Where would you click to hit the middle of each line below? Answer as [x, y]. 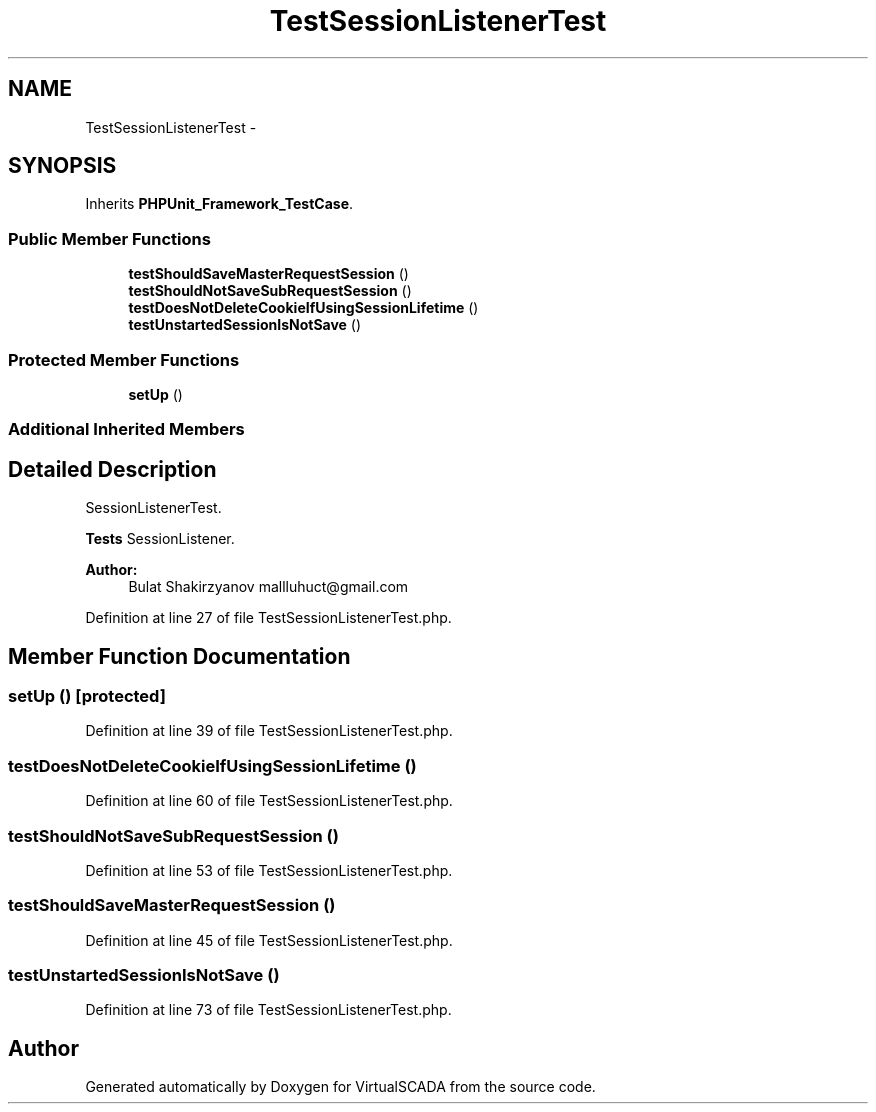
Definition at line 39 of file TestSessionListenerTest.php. [269, 731]
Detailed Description [112, 469]
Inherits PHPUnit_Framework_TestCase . [219, 204]
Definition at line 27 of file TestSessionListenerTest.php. [268, 618]
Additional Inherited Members [126, 429]
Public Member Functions [109, 238]
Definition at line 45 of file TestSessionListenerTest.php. [269, 940]
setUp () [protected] [87, 696]
